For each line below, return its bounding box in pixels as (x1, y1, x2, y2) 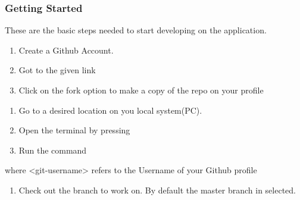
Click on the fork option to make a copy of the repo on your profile (18, 84, 264, 96)
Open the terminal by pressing (18, 124, 130, 136)
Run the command (18, 143, 87, 156)
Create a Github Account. (18, 43, 114, 56)
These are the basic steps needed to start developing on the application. (5, 24, 267, 36)
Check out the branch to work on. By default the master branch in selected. (18, 183, 296, 196)
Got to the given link (18, 64, 96, 76)
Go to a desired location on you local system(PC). (18, 104, 202, 116)
